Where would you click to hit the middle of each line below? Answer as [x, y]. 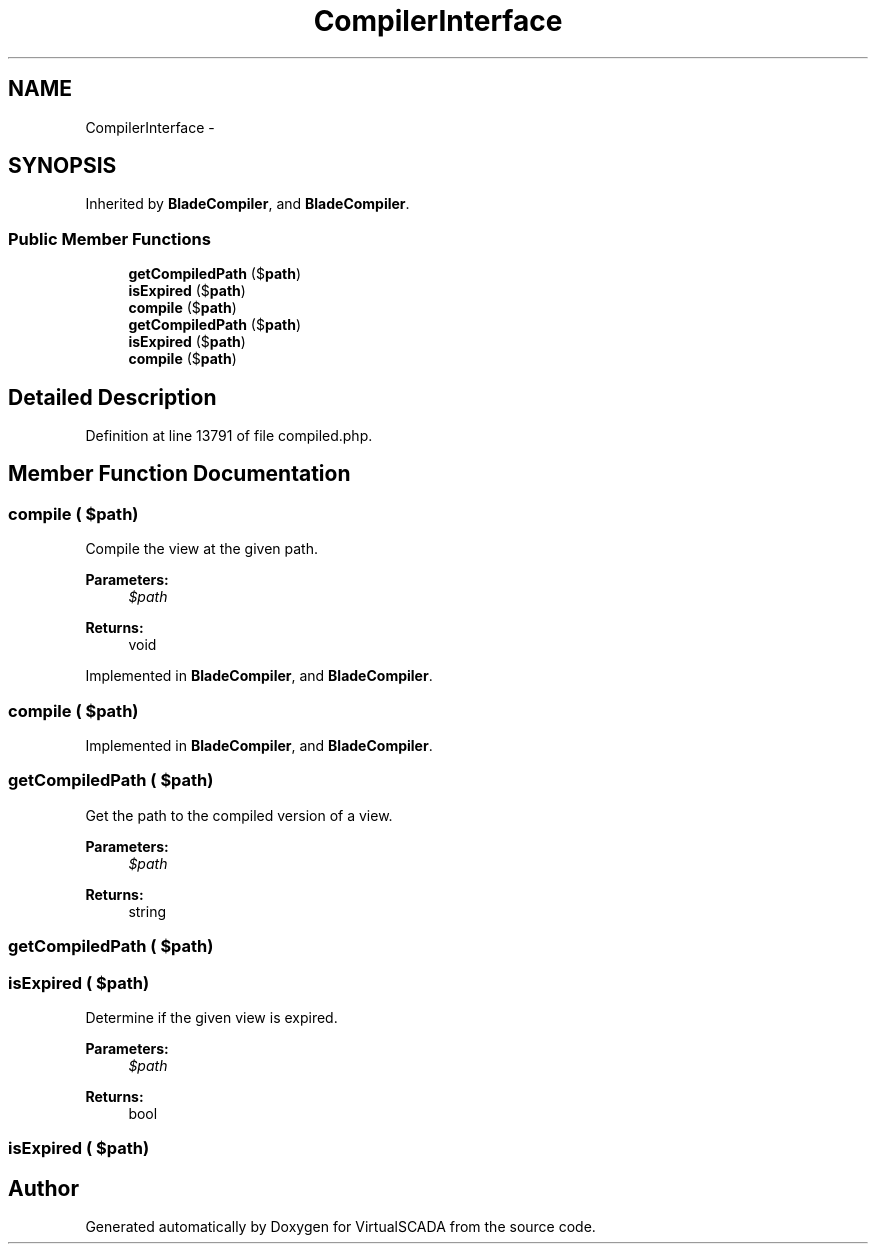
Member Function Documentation [179, 474]
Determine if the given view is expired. [211, 1017]
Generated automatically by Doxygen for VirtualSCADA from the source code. [340, 1227]
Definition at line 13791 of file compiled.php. [229, 436]
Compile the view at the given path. [201, 549]
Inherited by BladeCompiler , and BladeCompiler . [247, 204]
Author [43, 1188]
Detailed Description [112, 397]
